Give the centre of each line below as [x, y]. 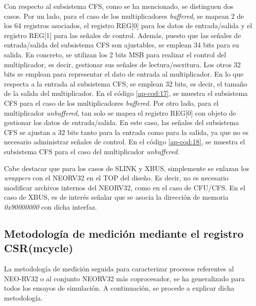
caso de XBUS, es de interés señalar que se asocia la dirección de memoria [116, 197]
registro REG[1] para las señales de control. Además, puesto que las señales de [123, 35]
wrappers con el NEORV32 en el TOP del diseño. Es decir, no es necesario [116, 178]
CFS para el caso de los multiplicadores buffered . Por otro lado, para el [111, 103]
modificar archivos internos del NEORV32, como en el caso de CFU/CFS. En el [125, 187]
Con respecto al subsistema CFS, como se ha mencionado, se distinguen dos [119, 6]
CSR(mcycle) [39, 248]
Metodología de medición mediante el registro [124, 233]
